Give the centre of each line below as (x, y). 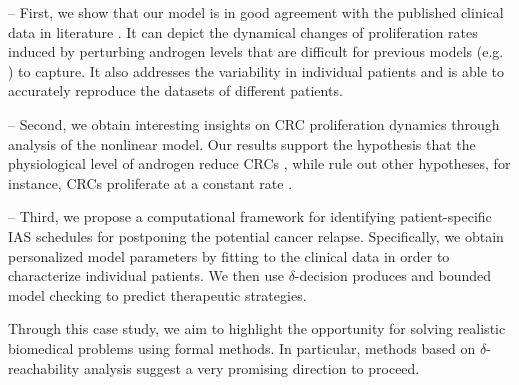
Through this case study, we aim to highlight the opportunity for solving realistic (257, 328)
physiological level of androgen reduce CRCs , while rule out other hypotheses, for (259, 163)
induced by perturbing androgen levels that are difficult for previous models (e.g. (256, 51)
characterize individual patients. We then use (146, 275)
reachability (44, 367)
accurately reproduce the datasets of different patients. (175, 90)
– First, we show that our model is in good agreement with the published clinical (256, 12)
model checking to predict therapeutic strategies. (157, 294)
